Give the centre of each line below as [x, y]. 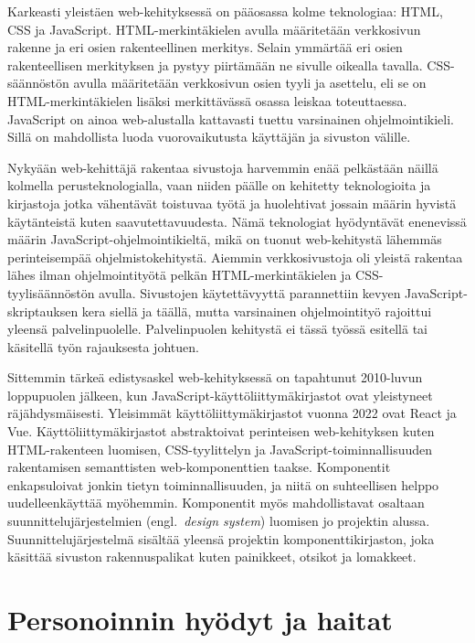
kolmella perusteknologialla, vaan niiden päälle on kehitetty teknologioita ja [219, 185]
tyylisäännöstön [51, 292]
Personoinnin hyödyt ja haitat [200, 619]
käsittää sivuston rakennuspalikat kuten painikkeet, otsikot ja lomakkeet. [212, 557]
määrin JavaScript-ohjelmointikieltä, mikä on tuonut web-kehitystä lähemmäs [225, 239]
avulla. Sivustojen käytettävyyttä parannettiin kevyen [250, 292]
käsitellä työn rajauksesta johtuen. [103, 346]
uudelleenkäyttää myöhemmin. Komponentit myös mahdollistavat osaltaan [216, 503]
